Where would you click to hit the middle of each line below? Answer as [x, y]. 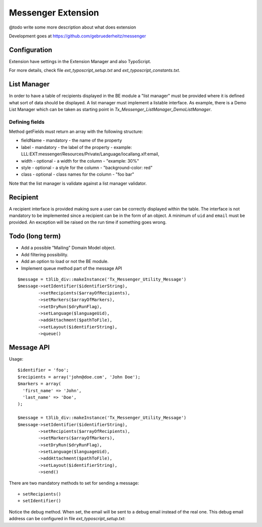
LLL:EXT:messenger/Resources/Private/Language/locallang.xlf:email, [90, 154]
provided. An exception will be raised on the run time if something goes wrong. [88, 222]
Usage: [16, 359]
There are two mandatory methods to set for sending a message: [74, 483]
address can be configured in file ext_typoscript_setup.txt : [67, 519]
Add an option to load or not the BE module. [65, 262]
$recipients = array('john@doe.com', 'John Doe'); [79, 377]
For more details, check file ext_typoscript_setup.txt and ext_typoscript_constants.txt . [95, 70]
